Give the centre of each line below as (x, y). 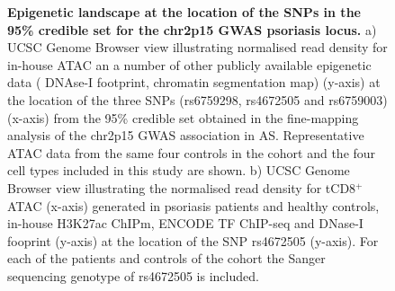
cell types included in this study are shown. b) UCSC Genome (179, 170)
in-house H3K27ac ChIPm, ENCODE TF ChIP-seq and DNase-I (185, 223)
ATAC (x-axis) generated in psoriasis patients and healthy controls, (193, 205)
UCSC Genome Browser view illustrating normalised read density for (197, 47)
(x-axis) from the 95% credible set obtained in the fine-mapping (183, 117)
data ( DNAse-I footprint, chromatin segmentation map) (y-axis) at (194, 82)
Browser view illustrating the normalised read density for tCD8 (182, 187)
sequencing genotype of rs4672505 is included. (133, 275)
